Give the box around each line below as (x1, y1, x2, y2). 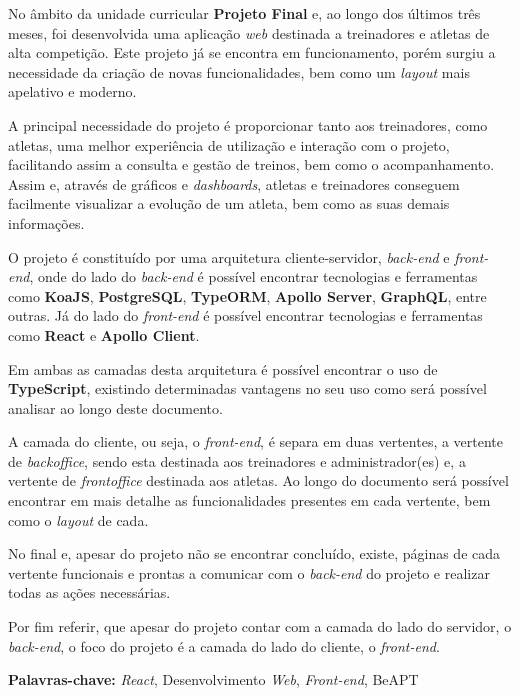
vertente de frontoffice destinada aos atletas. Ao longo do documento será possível (8, 470, 509, 491)
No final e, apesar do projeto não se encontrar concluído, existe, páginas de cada (8, 543, 501, 564)
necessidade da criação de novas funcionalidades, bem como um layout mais (8, 61, 470, 82)
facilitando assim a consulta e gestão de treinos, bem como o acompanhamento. (8, 154, 495, 175)
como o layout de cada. (8, 509, 149, 530)
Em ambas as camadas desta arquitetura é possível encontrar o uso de (8, 358, 438, 379)
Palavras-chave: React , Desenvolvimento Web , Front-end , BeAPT (8, 669, 419, 690)
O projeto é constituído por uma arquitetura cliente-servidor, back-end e (8, 246, 450, 267)
